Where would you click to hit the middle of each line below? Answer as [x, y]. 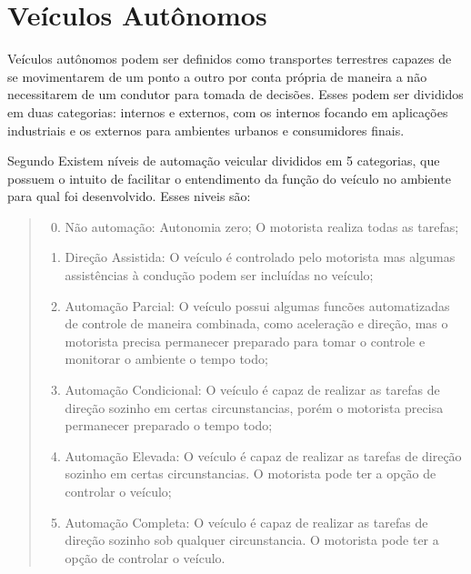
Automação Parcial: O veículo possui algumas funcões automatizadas [257, 305]
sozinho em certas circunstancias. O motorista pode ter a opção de [251, 473]
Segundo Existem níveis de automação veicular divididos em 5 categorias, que [224, 161]
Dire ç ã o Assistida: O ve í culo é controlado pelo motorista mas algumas [260, 257]
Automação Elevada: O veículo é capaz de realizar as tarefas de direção [263, 455]
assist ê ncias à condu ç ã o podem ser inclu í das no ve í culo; [219, 275]
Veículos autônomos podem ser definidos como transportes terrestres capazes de [230, 59]
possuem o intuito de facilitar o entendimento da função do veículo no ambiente [229, 178]
